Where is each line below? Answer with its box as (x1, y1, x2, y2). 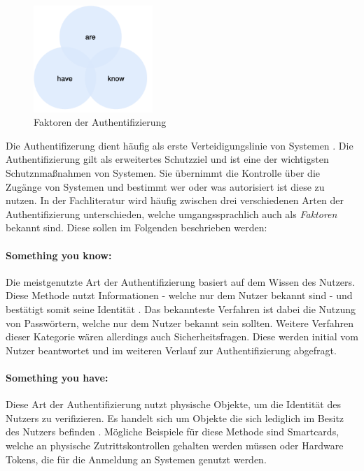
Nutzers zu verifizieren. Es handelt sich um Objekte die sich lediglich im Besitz (6, 410, 344, 425)
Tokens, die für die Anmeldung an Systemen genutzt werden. (6, 451, 267, 466)
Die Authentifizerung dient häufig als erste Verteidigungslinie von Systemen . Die (6, 138, 353, 152)
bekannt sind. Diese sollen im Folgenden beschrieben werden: (6, 220, 267, 235)
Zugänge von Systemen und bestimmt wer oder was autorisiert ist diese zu (6, 179, 325, 194)
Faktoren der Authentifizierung (34, 115, 167, 129)
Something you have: (6, 370, 108, 384)
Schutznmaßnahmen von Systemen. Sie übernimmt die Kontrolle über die (6, 166, 320, 180)
